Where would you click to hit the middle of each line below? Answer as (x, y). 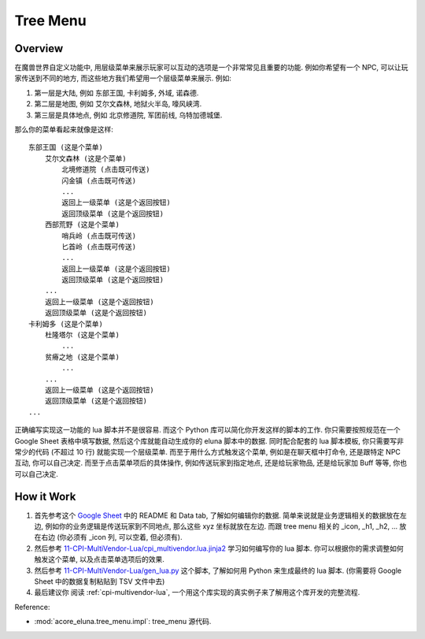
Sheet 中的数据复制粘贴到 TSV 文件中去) (100, 581)
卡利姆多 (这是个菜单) (66, 324)
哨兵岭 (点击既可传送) (99, 236)
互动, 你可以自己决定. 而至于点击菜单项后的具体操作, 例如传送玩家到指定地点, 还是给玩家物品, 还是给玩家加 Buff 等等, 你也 (211, 463)
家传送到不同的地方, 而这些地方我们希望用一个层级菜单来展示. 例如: (123, 78)
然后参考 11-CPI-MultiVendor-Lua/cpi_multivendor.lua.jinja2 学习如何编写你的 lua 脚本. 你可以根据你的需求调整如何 (219, 548)
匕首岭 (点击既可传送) (99, 247)
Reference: (32, 607)
